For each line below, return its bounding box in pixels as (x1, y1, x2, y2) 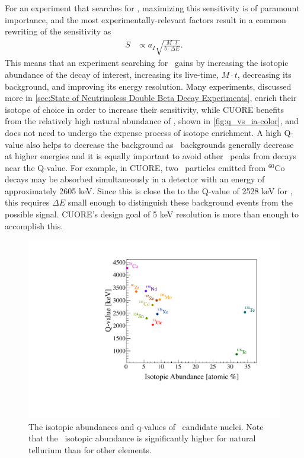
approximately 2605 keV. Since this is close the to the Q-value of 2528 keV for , (5, 184, 293, 197)
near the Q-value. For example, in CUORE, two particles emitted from (5, 161, 266, 173)
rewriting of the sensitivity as (5, 25, 111, 37)
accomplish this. (5, 219, 63, 232)
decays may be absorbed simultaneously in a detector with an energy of (5, 173, 265, 185)
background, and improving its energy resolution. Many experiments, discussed (5, 80, 292, 92)
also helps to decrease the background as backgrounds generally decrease (26, 138, 294, 150)
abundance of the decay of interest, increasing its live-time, (5, 68, 219, 80)
